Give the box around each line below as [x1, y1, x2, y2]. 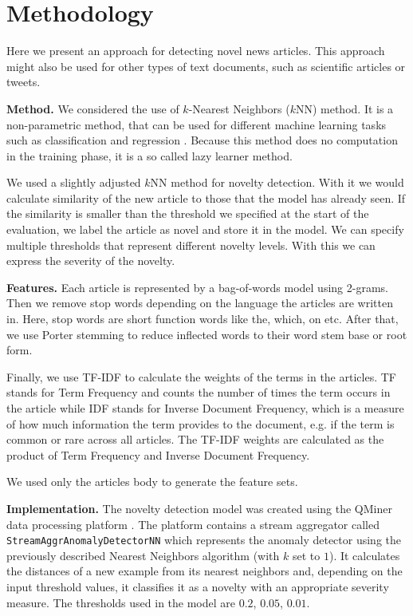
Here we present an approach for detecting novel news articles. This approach [6, 42, 385, 59]
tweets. [6, 73, 41, 90]
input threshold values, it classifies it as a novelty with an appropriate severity [6, 578, 389, 594]
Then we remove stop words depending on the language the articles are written [6, 294, 393, 311]
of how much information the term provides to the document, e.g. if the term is [6, 415, 395, 432]
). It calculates [328, 547, 400, 563]
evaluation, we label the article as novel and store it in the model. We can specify [6, 221, 404, 238]
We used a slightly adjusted [6, 174, 141, 191]
